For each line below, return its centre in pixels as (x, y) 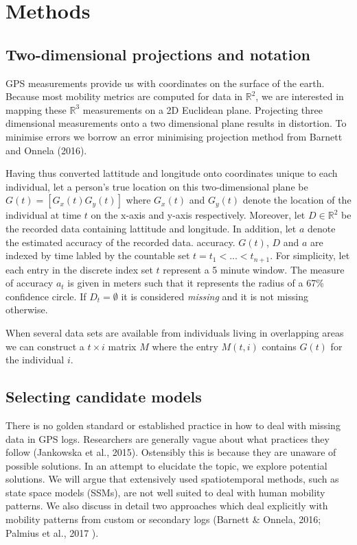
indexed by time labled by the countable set (98, 255)
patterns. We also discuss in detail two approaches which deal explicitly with (167, 506)
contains (279, 346)
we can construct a (45, 346)
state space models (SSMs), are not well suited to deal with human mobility (165, 492)
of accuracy (30, 283)
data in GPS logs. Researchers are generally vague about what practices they (168, 438)
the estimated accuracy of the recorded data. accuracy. (120, 242)
